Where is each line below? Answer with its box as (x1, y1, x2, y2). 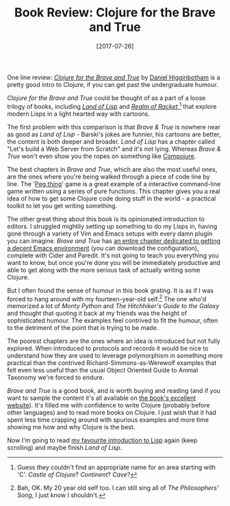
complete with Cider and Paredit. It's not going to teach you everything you (7, 251, 219, 260)
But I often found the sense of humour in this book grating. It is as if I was (7, 286, 214, 294)
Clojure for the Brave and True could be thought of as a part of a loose (7, 94, 206, 102)
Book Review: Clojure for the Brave (14, 5, 216, 21)
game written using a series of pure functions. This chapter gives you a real (7, 187, 220, 195)
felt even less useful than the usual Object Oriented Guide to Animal (7, 366, 199, 375)
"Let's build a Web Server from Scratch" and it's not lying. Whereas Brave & (7, 144, 221, 153)
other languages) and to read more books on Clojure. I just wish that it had (7, 409, 217, 417)
